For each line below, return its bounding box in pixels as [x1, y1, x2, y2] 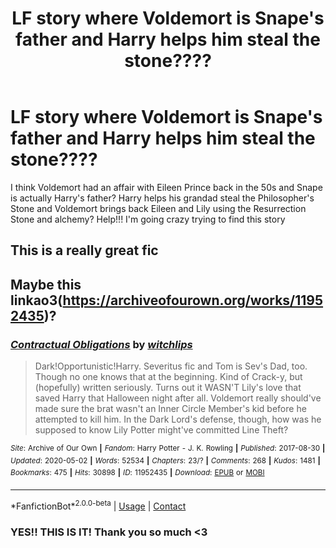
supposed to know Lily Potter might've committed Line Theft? [34, 424, 289, 436]
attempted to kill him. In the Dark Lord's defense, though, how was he [34, 413, 322, 426]
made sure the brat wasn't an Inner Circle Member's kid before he [34, 403, 307, 415]
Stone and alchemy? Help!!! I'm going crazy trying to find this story [10, 213, 286, 225]
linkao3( [10, 292, 63, 309]
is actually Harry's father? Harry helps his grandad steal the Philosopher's [10, 192, 315, 204]
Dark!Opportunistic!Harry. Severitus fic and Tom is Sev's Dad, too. [34, 360, 308, 372]
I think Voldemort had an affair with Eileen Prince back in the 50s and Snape [10, 181, 323, 193]
